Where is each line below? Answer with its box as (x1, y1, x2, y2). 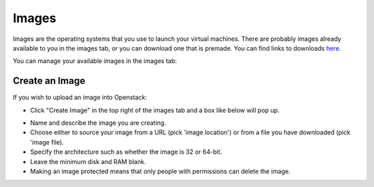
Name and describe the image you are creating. (30, 118, 166, 127)
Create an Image (12, 75, 86, 87)
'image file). (30, 138, 64, 146)
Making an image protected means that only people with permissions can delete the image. (30, 167, 291, 175)
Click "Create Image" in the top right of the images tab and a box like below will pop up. (30, 106, 280, 114)
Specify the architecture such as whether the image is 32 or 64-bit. (30, 148, 222, 156)
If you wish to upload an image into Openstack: (12, 93, 148, 102)
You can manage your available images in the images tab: (12, 57, 177, 65)
